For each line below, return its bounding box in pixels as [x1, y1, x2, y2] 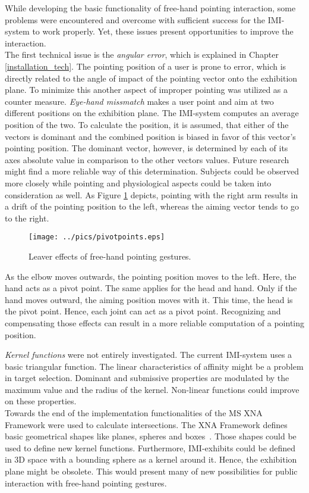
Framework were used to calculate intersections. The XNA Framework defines [5, 418, 288, 430]
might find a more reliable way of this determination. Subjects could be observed [5, 165, 299, 177]
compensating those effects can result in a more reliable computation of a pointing [5, 316, 305, 329]
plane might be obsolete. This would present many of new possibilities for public [5, 465, 298, 478]
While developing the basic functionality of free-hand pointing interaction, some [5, 2, 296, 14]
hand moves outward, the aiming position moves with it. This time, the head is [5, 293, 293, 305]
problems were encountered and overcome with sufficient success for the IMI [5, 13, 282, 26]
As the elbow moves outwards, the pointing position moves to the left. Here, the [5, 270, 297, 282]
